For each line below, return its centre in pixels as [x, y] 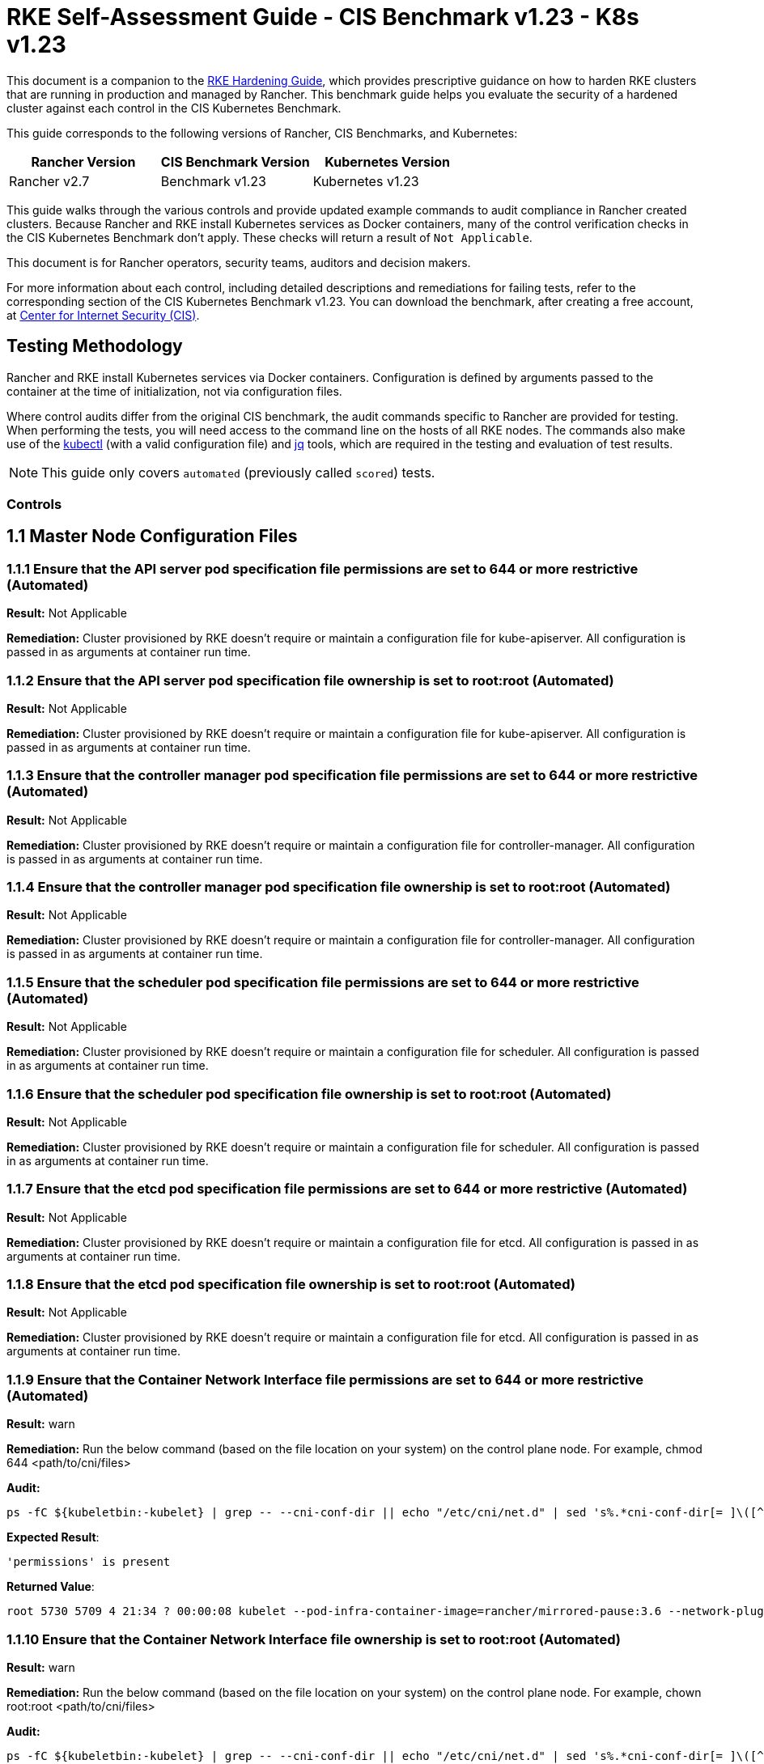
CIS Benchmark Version [235, 161]
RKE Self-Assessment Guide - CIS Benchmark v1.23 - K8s [323, 17]
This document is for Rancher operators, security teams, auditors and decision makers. [239, 262]
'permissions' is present [89, 1562]
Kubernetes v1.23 [366, 181]
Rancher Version [83, 161]
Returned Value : [51, 1587]
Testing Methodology [95, 346]
